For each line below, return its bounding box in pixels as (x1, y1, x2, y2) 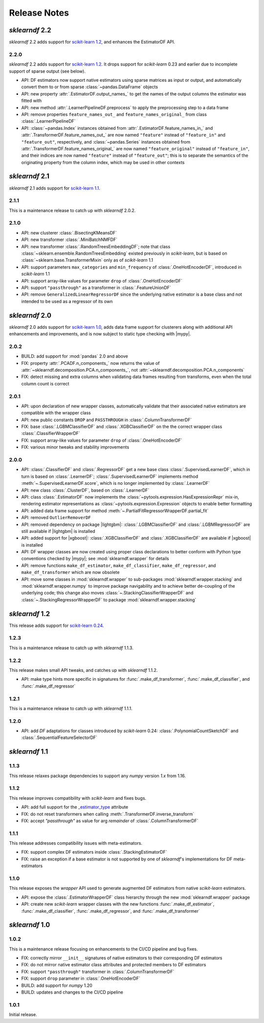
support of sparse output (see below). (9, 68, 86, 74)
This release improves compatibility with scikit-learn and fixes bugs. (9, 795, 147, 801)
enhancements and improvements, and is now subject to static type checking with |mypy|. (9, 331, 191, 337)
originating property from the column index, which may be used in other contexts (21, 159, 185, 165)
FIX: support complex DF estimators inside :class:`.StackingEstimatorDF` (21, 849, 167, 855)
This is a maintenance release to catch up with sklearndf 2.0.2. (9, 207, 136, 213)
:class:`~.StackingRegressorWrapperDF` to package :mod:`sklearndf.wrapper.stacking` (21, 596, 197, 602)
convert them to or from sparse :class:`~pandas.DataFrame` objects (21, 84, 158, 90)
